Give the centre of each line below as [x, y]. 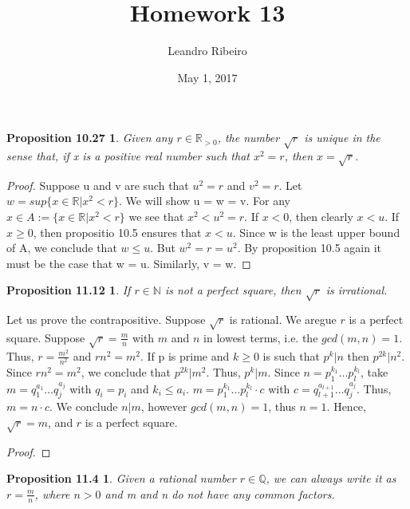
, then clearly [321, 217]
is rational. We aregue [283, 320]
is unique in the [342, 138]
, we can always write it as [331, 478]
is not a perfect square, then [233, 290]
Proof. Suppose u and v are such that [98, 185]
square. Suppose [46, 337]
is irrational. [357, 290]
